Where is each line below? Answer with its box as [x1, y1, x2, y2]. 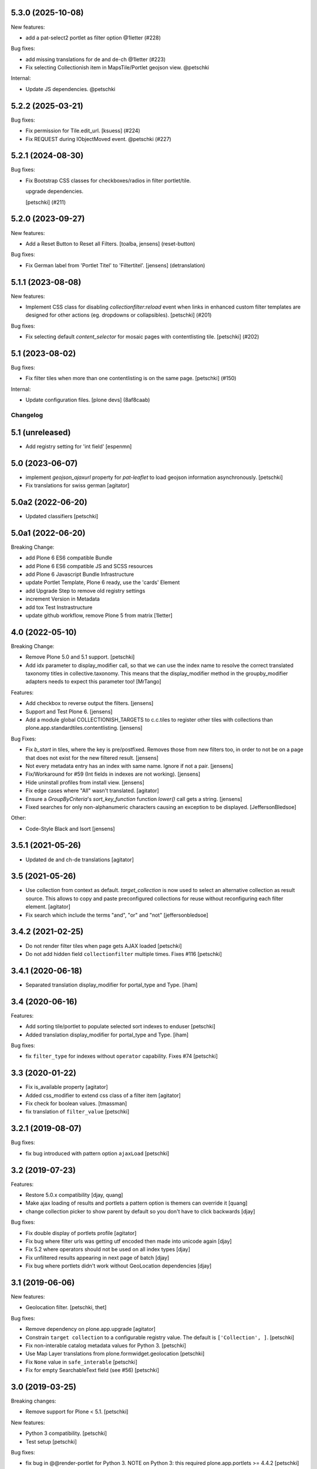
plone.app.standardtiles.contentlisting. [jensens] [25, 725, 143, 732]
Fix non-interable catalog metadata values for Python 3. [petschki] [25, 1341, 186, 1349]
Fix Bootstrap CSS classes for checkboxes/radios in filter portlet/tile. [25, 177, 191, 184]
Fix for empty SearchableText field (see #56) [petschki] [25, 1367, 160, 1374]
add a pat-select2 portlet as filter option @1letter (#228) [25, 34, 161, 41]
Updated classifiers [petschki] [25, 512, 99, 519]
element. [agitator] [25, 903, 70, 910]
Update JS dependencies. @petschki [25, 85, 116, 92]
